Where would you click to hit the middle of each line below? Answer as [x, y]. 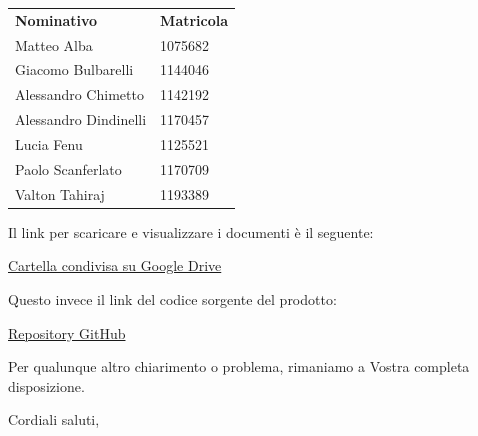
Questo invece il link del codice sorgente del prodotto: [172, 298]
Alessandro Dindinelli [81, 119]
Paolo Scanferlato [68, 168]
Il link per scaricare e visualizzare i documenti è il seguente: [191, 231]
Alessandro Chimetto [79, 94]
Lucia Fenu [49, 143]
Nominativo [56, 19]
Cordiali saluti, [54, 419]
